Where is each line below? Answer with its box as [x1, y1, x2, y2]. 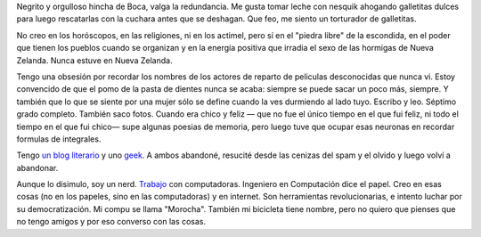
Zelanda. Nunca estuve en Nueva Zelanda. [16, 54, 173, 66]
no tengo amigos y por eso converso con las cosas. [16, 217, 207, 227]
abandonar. [16, 162, 59, 173]
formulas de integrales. [16, 134, 102, 144]
